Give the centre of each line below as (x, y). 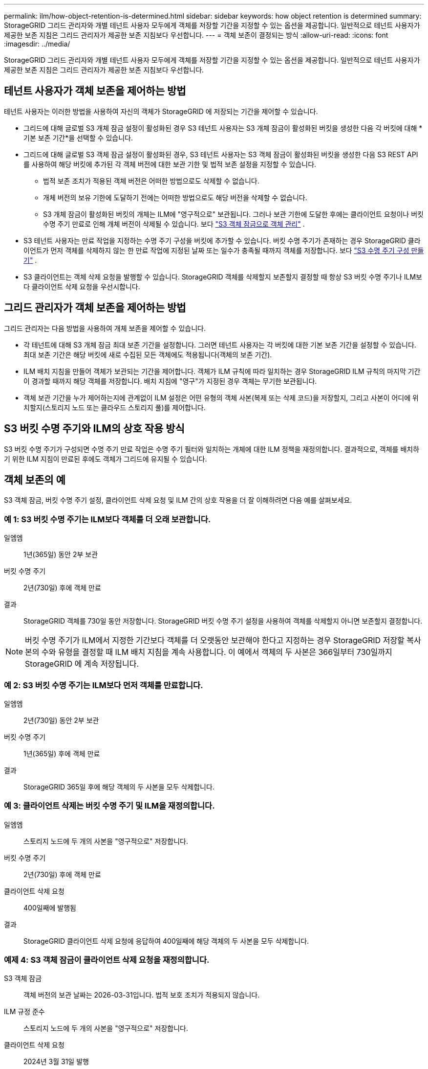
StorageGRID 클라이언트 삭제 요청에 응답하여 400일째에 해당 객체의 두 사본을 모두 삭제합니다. (166, 941)
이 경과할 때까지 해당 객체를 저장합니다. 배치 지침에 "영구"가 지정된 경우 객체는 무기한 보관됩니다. (170, 381)
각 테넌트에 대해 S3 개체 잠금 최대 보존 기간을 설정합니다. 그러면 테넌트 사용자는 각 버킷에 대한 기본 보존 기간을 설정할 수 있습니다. (220, 345)
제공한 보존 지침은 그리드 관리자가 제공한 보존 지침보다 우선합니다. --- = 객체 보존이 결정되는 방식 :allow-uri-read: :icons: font (196, 35)
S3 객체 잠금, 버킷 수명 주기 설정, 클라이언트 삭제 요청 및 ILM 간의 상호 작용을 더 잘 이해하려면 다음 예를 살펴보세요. (178, 500)
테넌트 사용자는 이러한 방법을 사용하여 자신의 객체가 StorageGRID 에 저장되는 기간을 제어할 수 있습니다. (161, 111)
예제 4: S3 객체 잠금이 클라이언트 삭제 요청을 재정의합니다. (107, 960)
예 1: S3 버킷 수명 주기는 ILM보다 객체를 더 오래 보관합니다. (107, 519)
